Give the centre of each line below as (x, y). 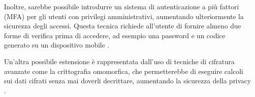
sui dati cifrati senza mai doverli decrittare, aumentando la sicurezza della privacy (127, 81)
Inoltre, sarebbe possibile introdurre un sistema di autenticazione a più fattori (122, 6)
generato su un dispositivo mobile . (57, 45)
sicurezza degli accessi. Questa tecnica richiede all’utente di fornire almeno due (123, 26)
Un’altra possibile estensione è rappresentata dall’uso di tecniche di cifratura (119, 61)
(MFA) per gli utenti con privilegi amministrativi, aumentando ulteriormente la (124, 16)
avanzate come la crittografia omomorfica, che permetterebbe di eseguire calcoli (124, 71)
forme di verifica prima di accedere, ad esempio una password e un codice (115, 35)
